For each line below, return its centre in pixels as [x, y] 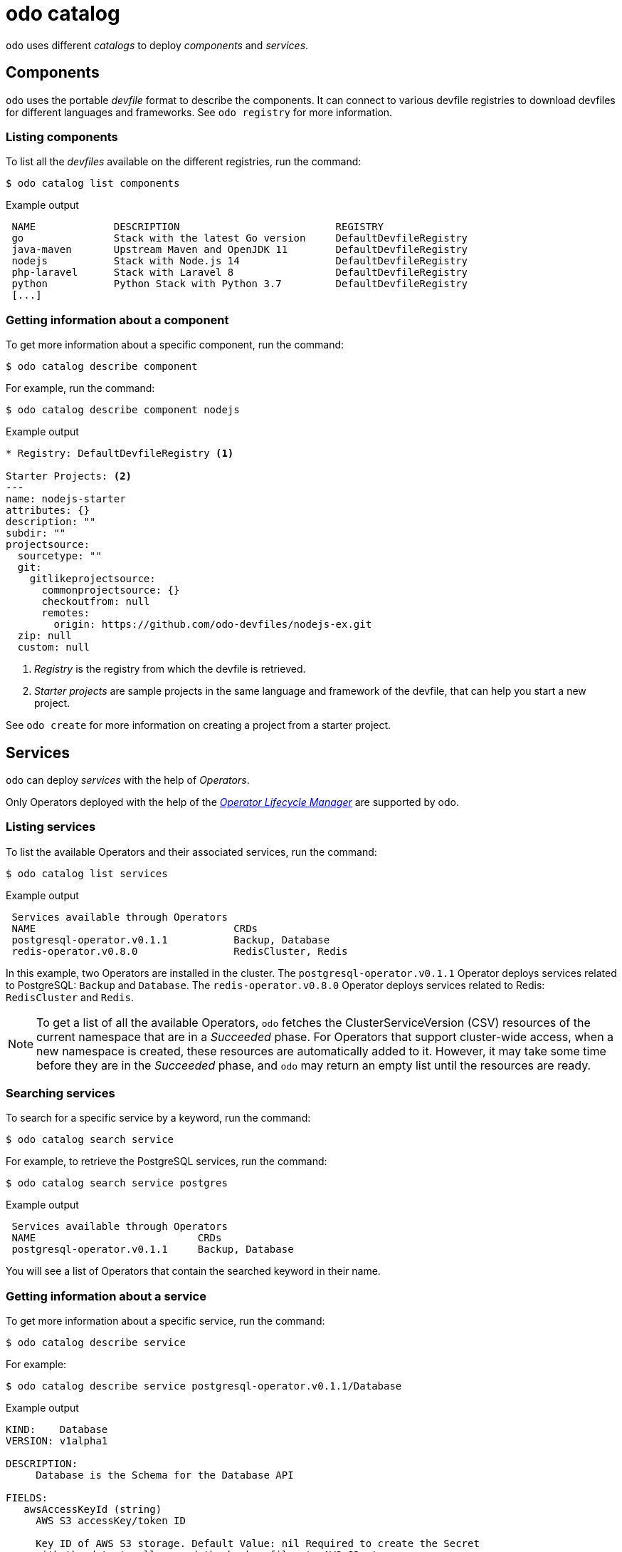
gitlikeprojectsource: [93, 579]
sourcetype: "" [59, 556]
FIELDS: [27, 1498]
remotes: [66, 613]
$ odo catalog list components [93, 183]
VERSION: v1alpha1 [57, 1441]
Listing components [62, 136]
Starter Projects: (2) [69, 476]
